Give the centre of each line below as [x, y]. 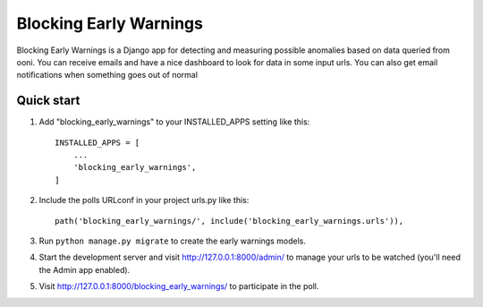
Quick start [48, 101]
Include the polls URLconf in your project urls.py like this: [144, 200]
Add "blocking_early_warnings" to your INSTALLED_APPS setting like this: [174, 122]
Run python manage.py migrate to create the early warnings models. [172, 241]
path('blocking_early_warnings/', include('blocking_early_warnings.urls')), [229, 221]
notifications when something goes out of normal [107, 75]
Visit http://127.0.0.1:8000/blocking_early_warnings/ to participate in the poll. [179, 286]
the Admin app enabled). [85, 269]
